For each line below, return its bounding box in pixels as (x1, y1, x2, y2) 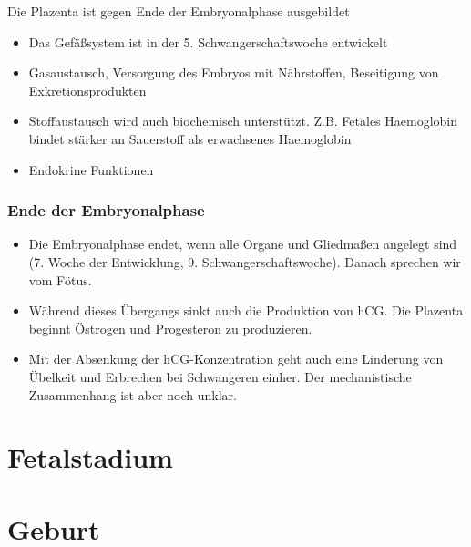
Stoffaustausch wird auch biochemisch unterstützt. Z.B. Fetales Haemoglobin (28, 111, 458, 130)
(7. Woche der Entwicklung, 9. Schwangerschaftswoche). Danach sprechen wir (28, 252, 461, 271)
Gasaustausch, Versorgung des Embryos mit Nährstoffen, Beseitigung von (28, 63, 439, 82)
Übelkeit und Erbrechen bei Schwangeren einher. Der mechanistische (28, 366, 412, 386)
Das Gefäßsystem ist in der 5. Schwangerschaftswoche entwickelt (28, 32, 388, 51)
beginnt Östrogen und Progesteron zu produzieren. (28, 318, 312, 337)
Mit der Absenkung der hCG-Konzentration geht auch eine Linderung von (28, 349, 444, 368)
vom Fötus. (28, 270, 92, 289)
